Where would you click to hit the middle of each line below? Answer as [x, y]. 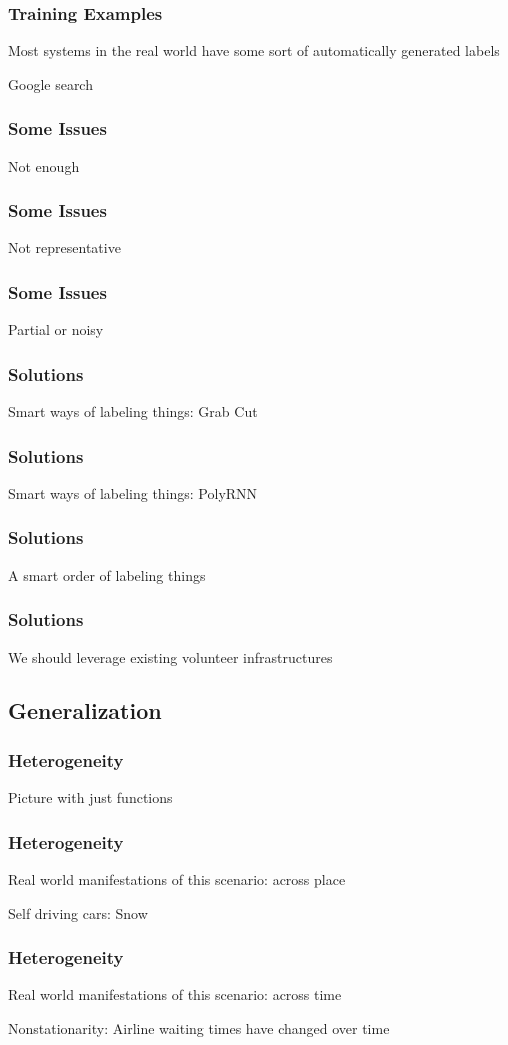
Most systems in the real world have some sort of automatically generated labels [254, 50]
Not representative [64, 247]
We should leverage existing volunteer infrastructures [170, 656]
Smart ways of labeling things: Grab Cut [133, 411]
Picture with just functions [90, 797]
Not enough [44, 165]
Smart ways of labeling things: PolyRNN [133, 492]
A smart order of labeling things [107, 574]
